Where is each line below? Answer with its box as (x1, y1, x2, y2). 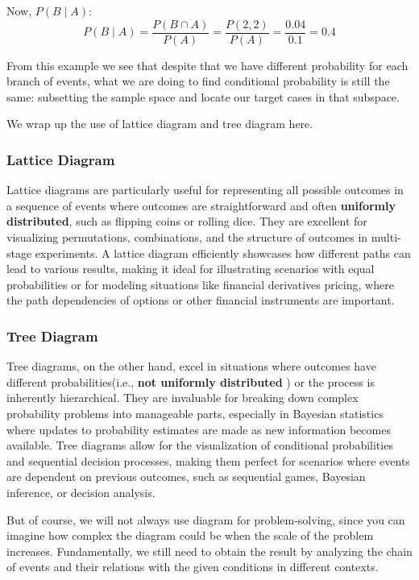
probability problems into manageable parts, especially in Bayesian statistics (6, 405, 384, 421)
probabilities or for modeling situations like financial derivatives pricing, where (6, 275, 394, 292)
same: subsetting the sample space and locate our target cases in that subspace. (6, 88, 400, 105)
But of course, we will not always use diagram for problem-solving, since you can (6, 511, 405, 528)
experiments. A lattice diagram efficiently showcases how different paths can (35, 244, 411, 261)
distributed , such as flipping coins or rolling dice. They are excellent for (6, 213, 367, 230)
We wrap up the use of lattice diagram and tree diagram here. (6, 115, 313, 132)
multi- (371, 229, 401, 246)
